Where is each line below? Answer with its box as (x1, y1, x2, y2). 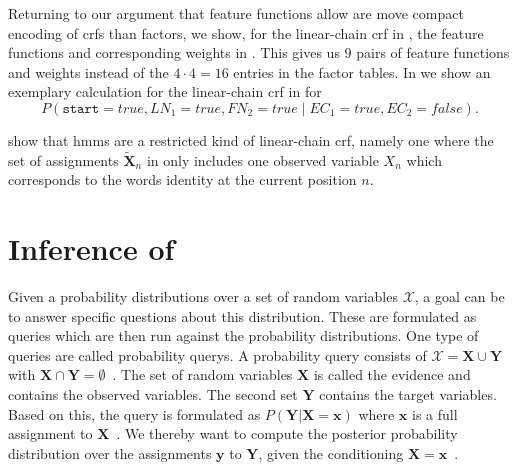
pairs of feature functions (356, 42, 510, 63)
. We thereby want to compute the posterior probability (116, 423, 458, 444)
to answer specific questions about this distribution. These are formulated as (8, 305, 477, 326)
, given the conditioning (258, 442, 404, 463)
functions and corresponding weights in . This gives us (8, 42, 340, 63)
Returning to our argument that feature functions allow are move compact (8, 3, 464, 23)
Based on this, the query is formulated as (8, 403, 261, 424)
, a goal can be (414, 286, 505, 307)
